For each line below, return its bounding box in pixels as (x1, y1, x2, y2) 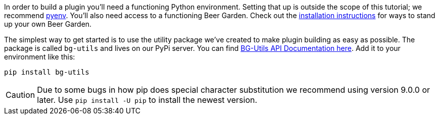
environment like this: (4, 52, 75, 61)
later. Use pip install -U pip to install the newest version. (37, 95, 258, 105)
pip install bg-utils (4, 68, 89, 76)
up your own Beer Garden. (4, 20, 92, 28)
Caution (6, 90, 35, 100)
